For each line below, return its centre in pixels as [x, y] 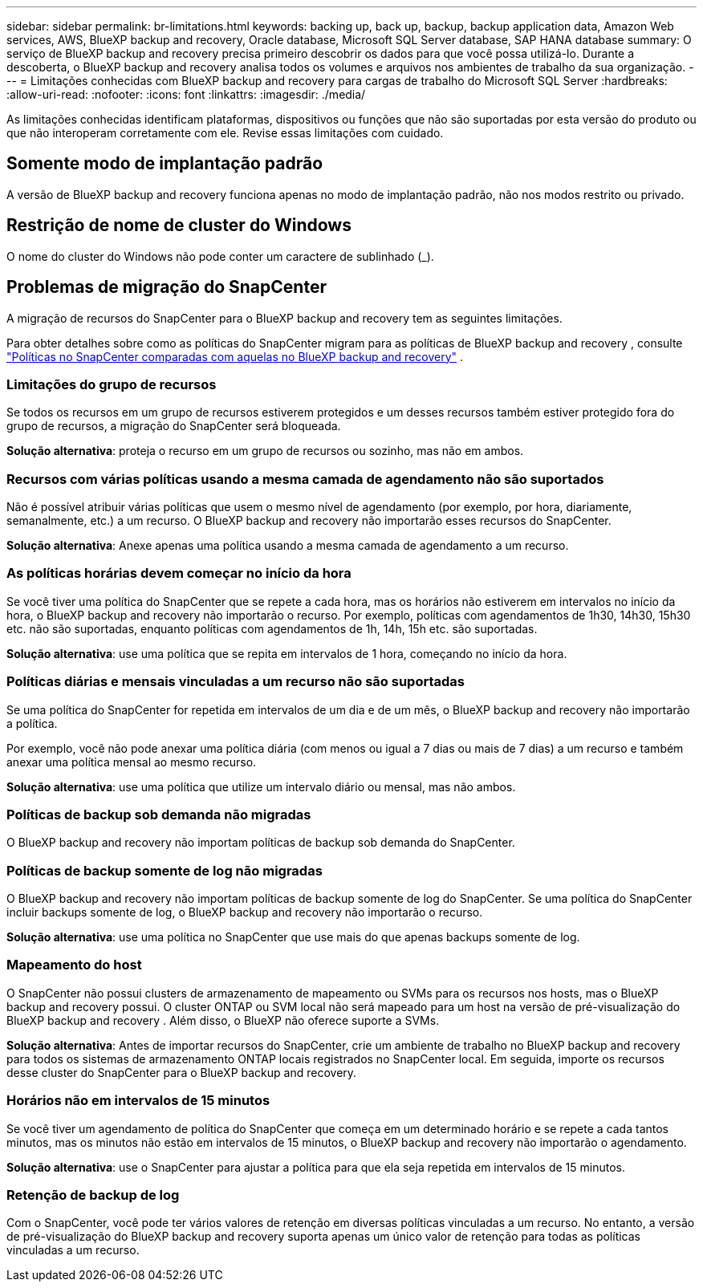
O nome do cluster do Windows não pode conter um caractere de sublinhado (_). [220, 256]
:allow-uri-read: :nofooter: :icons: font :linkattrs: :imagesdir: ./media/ [186, 94]
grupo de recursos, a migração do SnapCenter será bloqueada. [174, 426]
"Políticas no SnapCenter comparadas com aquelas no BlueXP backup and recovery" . [235, 356]
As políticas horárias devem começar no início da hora [179, 573]
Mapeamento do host [74, 965]
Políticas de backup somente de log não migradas [165, 870]
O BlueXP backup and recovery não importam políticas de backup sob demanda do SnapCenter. [261, 843]
